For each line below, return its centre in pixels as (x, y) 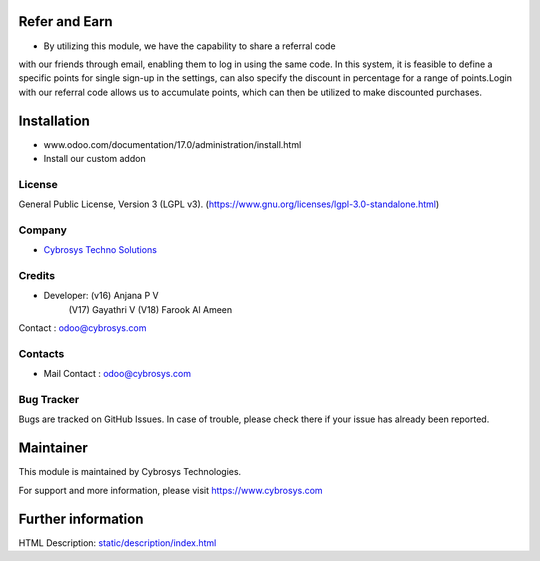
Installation (54, 120)
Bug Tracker (49, 400)
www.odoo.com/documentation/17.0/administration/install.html (172, 144)
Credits (36, 276)
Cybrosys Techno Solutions (100, 250)
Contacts (41, 353)
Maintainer (53, 448)
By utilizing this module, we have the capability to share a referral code (189, 46)
